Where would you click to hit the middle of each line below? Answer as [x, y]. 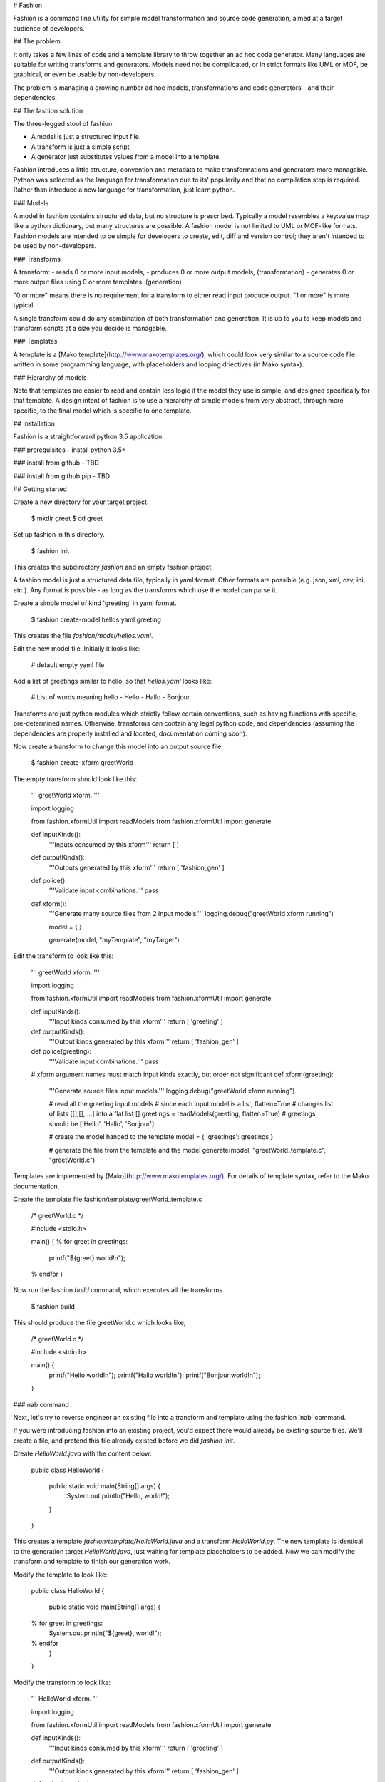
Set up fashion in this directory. [59, 535]
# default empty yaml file [68, 665]
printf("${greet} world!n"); [87, 1257]
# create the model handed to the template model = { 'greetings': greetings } [161, 1137]
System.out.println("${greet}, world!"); [105, 1633]
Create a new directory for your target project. [81, 502]
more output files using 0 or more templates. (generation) [97, 282]
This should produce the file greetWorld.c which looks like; [99, 1323]
